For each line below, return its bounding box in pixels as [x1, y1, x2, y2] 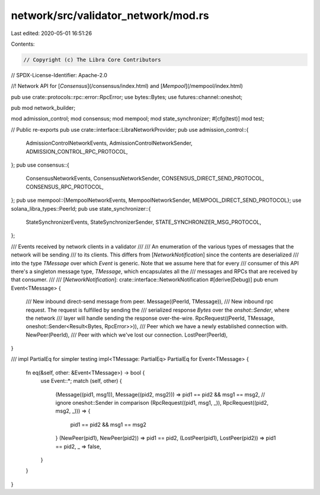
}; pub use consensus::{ [11, 161, 69, 169]
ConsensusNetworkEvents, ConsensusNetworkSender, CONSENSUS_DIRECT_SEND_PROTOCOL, [25, 175, 264, 182]
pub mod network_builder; [11, 104, 76, 112]
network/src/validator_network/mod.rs [11, 9, 210, 22]
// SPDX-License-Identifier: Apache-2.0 [11, 71, 108, 78]
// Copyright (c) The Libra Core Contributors [23, 56, 161, 63]
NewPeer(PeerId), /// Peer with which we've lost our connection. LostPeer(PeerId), [25, 331, 228, 338]
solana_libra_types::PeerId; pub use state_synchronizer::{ [11, 205, 151, 212]
